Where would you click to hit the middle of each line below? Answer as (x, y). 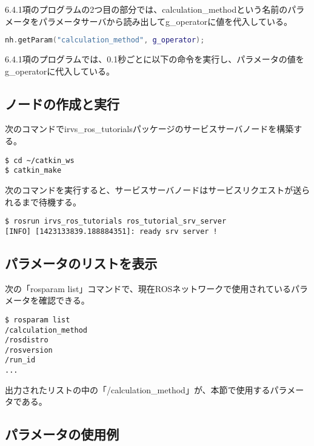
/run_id (20, 360)
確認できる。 (64, 300)
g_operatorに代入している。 (60, 71)
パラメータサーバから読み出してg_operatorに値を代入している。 (165, 21)
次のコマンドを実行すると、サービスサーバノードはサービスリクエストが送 (153, 189)
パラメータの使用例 (62, 434)
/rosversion (29, 350)
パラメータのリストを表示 (81, 263)
